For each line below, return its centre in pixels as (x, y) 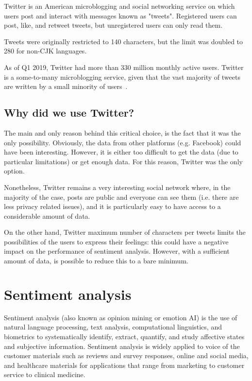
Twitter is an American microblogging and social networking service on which (119, 6)
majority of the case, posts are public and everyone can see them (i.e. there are (121, 197)
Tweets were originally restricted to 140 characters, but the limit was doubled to (124, 41)
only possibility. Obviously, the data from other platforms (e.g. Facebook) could (123, 142)
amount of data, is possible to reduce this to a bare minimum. (96, 261)
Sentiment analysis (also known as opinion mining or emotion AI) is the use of (121, 317)
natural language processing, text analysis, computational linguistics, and (113, 327)
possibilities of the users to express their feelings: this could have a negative (116, 241)
